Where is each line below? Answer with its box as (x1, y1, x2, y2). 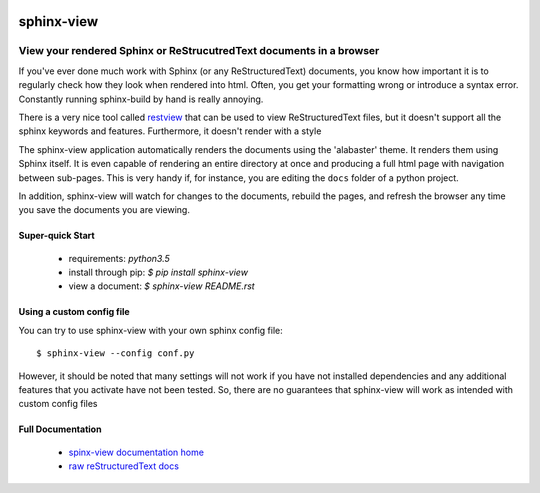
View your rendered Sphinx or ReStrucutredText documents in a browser (18, 44, 380, 58)
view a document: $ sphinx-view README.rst (68, 280, 255, 292)
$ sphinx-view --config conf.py (36, 348, 195, 359)
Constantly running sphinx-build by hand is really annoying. (18, 93, 264, 105)
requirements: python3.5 (68, 252, 170, 264)
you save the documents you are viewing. (18, 204, 190, 216)
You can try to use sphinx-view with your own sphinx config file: (18, 324, 284, 336)
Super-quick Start (18, 230, 95, 242)
